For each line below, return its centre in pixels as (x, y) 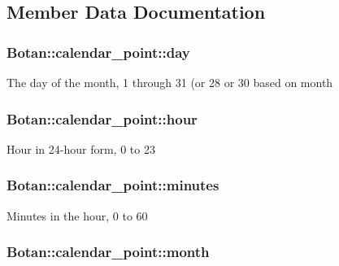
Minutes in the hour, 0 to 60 (77, 215)
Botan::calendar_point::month (108, 252)
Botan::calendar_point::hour (102, 118)
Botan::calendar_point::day (98, 52)
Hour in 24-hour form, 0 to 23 (81, 148)
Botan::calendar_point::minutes (113, 185)
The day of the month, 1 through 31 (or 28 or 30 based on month (170, 82)
